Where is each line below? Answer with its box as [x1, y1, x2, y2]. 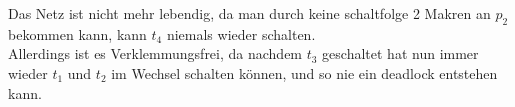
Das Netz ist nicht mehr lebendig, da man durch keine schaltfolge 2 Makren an [8, 3, 491, 23]
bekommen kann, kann [8, 23, 147, 44]
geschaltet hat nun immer [322, 43, 479, 64]
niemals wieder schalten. [166, 23, 316, 44]
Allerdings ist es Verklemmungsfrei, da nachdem [8, 43, 303, 64]
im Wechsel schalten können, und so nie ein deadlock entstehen [111, 62, 498, 83]
